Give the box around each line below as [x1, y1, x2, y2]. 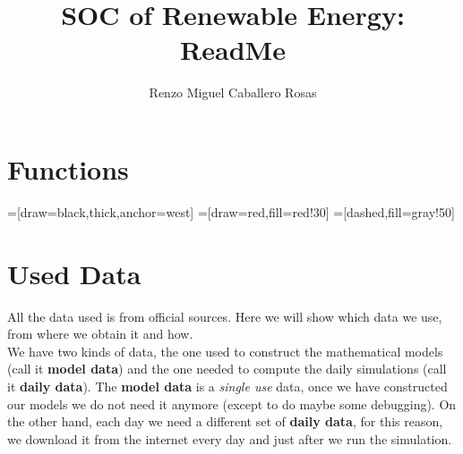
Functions [7, 150, 129, 187]
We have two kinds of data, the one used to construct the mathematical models [7, 341, 443, 360]
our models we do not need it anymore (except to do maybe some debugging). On [7, 394, 457, 413]
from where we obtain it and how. [7, 324, 193, 343]
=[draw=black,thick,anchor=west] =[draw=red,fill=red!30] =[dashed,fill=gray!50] [7, 202, 455, 221]
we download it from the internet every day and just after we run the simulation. [7, 429, 452, 448]
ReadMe [180, 31, 286, 68]
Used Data [7, 255, 141, 291]
